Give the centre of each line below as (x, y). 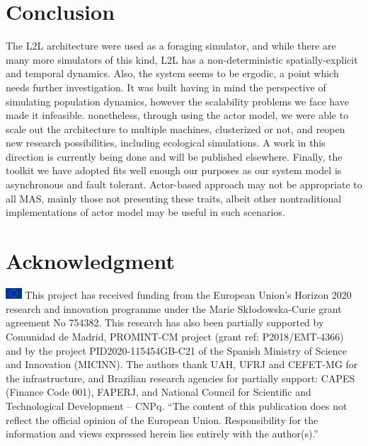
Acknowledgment (90, 261)
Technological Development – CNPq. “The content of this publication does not (177, 405)
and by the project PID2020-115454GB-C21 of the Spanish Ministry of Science (176, 350)
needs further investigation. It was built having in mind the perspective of (166, 87)
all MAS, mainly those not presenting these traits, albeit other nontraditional (174, 198)
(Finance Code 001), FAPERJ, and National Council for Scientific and (159, 392)
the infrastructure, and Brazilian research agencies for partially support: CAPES (180, 378)
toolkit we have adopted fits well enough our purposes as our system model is (174, 170)
